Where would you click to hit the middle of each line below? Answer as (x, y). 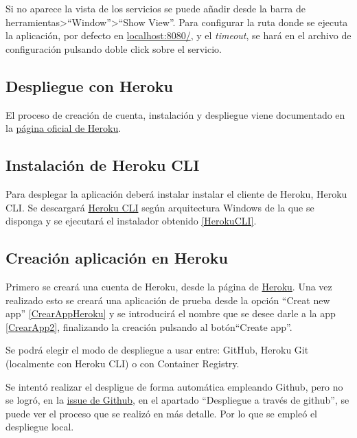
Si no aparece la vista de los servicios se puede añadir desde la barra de (156, 8)
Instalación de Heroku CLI (103, 165)
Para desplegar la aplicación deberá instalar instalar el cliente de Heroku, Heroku (176, 193)
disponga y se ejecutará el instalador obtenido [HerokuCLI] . (131, 221)
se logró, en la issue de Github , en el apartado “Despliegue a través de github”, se (177, 400)
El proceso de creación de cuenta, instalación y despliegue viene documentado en (175, 114)
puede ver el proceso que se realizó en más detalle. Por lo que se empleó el (162, 413)
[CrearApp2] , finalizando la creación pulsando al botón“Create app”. (149, 326)
